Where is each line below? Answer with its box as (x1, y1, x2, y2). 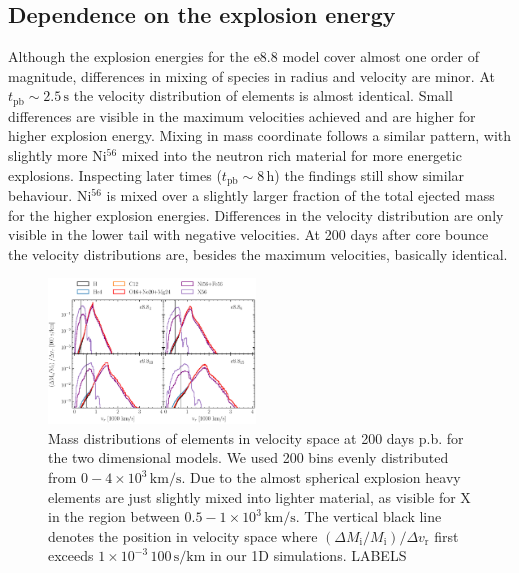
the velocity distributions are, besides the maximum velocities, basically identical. (8, 243, 508, 264)
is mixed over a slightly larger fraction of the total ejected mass (106, 185, 495, 206)
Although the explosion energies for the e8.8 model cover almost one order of (8, 46, 479, 67)
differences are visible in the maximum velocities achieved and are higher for (8, 105, 476, 126)
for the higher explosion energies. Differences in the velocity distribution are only (8, 204, 504, 225)
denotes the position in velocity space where (48, 525, 318, 546)
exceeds (48, 545, 94, 566)
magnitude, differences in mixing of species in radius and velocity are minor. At (8, 65, 495, 86)
